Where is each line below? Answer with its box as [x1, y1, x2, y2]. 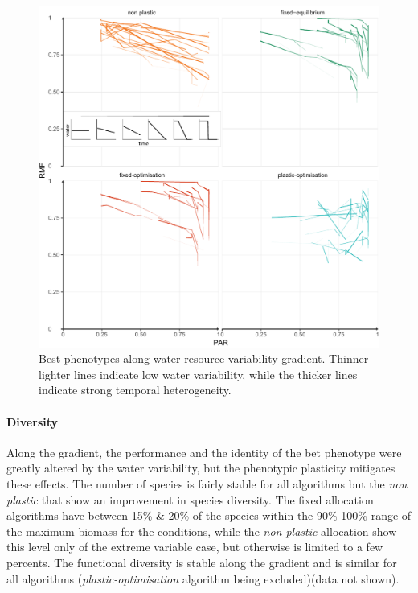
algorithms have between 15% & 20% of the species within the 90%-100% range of [6, 507, 412, 524]
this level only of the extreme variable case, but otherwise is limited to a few [6, 538, 383, 555]
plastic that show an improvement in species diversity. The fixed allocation [6, 491, 374, 508]
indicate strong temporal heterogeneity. [39, 381, 232, 398]
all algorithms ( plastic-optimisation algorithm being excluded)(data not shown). [6, 570, 400, 587]
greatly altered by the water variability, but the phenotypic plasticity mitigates [6, 459, 395, 476]
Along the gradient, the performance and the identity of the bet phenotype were [6, 443, 402, 460]
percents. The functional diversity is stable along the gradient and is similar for [6, 554, 397, 570]
